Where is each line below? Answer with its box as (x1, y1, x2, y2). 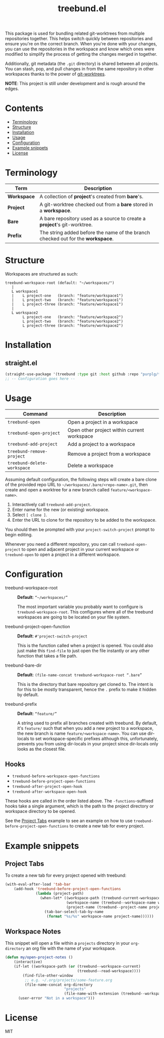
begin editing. (5, 531, 33, 537)
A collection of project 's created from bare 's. (40, 193, 143, 200)
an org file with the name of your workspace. (26, 946, 116, 952)
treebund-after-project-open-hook (12, 784, 82, 789)
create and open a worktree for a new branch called (5, 487, 110, 492)
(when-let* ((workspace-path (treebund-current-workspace (40, 896, 161, 901)
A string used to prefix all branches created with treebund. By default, (17, 720, 158, 726)
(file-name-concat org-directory (24, 982, 93, 987)
